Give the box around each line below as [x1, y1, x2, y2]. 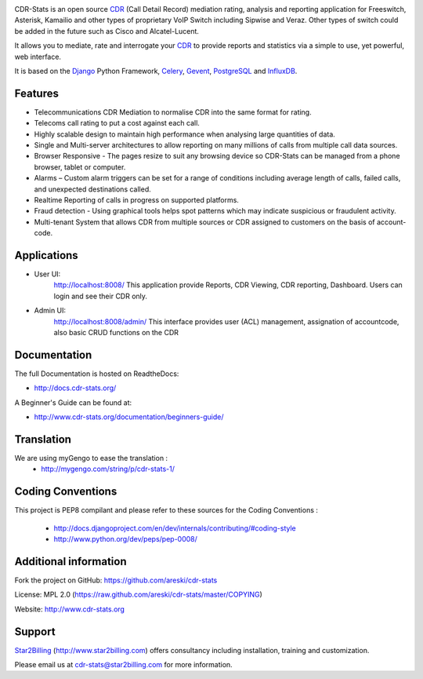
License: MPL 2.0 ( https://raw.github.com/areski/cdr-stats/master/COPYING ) [14, 590, 262, 600]
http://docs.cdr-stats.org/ [34, 383, 117, 392]
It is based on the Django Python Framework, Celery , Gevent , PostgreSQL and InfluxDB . [14, 66, 298, 75]
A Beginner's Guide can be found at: [14, 397, 132, 407]
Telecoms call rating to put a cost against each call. [34, 119, 200, 128]
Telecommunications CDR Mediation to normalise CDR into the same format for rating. [34, 107, 313, 117]
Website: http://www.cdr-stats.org [14, 604, 125, 614]
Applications [14, 248, 78, 262]
